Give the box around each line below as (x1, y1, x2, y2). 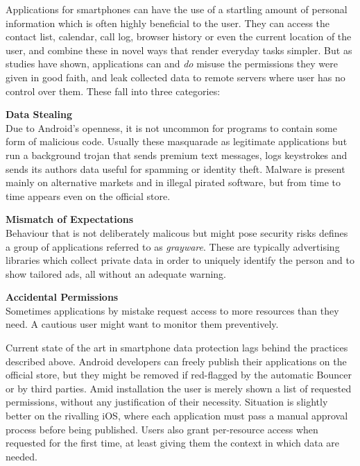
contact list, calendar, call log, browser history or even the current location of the (6, 29, 352, 44)
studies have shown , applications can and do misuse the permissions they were (6, 56, 338, 71)
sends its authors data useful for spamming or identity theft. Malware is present (6, 161, 345, 176)
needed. (6, 449, 37, 463)
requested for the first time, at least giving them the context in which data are (6, 435, 340, 450)
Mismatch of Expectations (6, 212, 134, 226)
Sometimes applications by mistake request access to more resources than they (6, 303, 339, 317)
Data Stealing (6, 107, 72, 122)
